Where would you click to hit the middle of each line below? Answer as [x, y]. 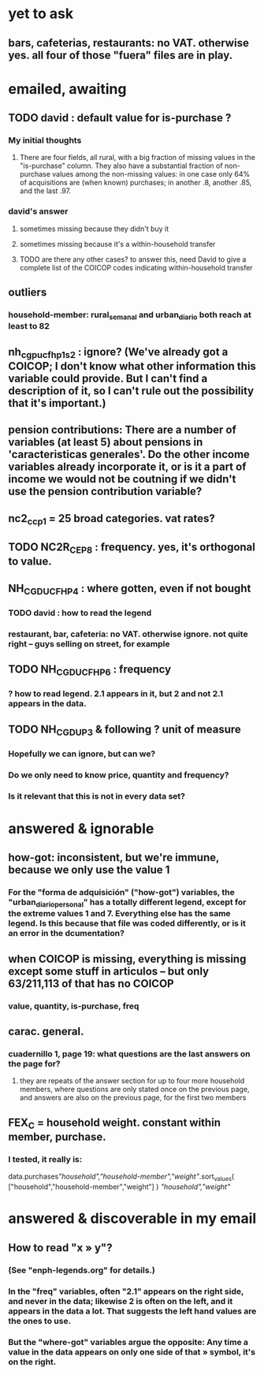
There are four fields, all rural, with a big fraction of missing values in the [138, 158]
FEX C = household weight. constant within [114, 1123]
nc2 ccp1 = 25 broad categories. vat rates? [112, 519]
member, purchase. [57, 1137]
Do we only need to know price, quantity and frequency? [119, 775]
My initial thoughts [45, 140]
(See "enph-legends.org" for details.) [82, 1270]
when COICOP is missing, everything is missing [127, 959]
